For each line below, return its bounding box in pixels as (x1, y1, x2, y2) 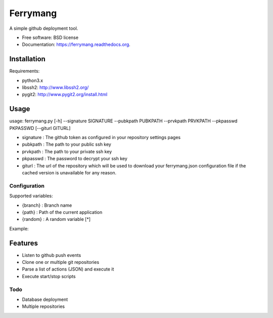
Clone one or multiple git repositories (22, 259, 100, 265)
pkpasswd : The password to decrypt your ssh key (22, 156, 127, 162)
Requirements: (9, 68, 40, 74)
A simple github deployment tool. (9, 25, 78, 31)
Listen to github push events (22, 252, 81, 258)
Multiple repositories (22, 303, 65, 309)
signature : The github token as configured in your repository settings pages (22, 134, 181, 141)
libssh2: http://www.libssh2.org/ (22, 84, 89, 90)
